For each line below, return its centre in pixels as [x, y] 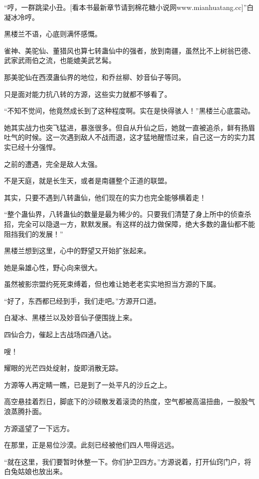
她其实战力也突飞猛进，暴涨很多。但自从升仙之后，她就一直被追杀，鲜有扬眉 [129, 127]
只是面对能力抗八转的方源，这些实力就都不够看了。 [88, 94]
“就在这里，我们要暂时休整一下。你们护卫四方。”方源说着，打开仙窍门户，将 [128, 461]
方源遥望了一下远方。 [39, 428]
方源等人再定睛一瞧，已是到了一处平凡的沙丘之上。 [88, 384]
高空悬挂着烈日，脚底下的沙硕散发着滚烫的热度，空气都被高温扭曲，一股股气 [129, 401]
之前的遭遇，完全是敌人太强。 [53, 164]
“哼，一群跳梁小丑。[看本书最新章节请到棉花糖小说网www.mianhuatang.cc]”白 [129, 7]
